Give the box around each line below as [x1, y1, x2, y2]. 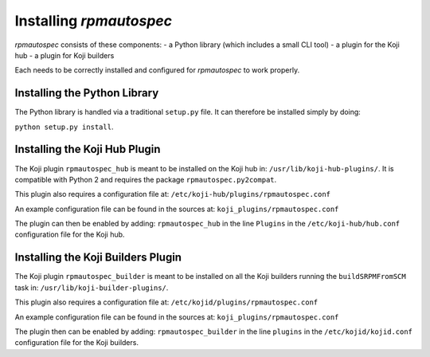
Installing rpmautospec [14, 12, 173, 29]
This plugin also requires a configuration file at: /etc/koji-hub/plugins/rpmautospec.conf [14, 190, 330, 199]
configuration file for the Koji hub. [14, 229, 125, 239]
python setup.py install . [14, 122, 114, 131]
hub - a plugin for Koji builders [14, 50, 115, 60]
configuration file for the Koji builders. [14, 338, 139, 347]
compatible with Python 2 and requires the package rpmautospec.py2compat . [14, 175, 277, 184]
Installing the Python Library [14, 86, 159, 100]
